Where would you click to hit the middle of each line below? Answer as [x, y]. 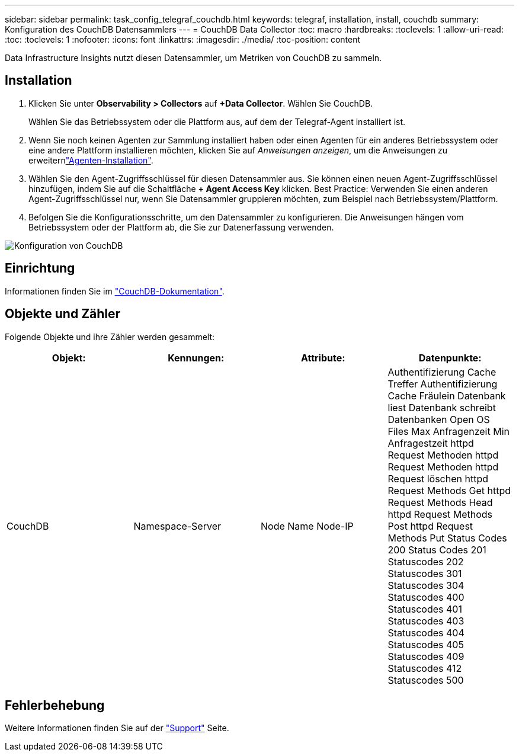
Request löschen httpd [438, 478]
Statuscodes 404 [426, 632]
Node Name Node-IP [307, 526]
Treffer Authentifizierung [443, 384]
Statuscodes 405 [426, 644]
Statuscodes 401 [425, 609]
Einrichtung [40, 268]
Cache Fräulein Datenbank [447, 395]
